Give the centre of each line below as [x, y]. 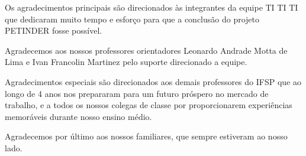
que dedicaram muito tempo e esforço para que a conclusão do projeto [132, 19]
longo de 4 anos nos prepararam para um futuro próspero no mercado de [137, 93]
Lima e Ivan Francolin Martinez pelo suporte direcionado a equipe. [126, 62]
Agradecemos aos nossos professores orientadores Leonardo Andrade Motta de [146, 50]
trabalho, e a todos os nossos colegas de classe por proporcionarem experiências [149, 105]
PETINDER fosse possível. [54, 30]
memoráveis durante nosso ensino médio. [78, 116]
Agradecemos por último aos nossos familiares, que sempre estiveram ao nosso [146, 136]
